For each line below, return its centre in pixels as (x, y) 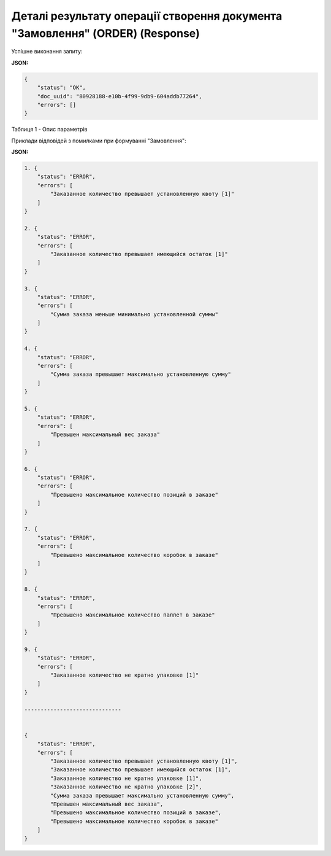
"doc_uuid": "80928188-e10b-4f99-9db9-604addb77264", (120, 96)
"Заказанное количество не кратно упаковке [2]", (126, 787)
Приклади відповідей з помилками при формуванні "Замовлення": (99, 141)
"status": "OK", (61, 88)
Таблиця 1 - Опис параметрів (49, 130)
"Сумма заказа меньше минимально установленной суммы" (134, 314)
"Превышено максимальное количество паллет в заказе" (132, 615)
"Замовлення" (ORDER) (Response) (106, 33)
